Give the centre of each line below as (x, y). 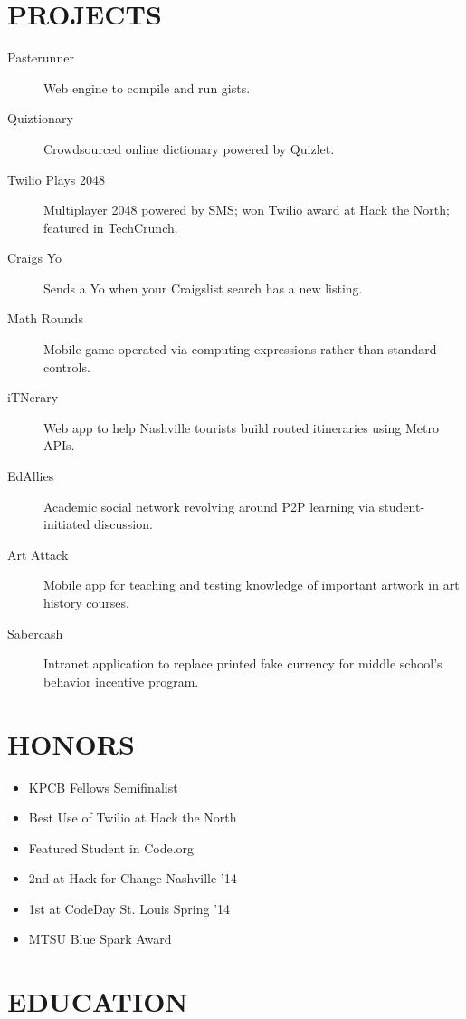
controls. (67, 366)
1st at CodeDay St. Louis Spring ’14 (129, 908)
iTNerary (33, 397)
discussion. (124, 524)
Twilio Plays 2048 (56, 179)
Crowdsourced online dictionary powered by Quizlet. (189, 148)
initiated (67, 524)
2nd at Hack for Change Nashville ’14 (133, 878)
